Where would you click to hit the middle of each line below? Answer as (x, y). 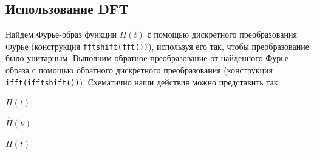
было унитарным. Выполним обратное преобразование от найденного (134, 58)
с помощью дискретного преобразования (222, 34)
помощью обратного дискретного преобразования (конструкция (155, 70)
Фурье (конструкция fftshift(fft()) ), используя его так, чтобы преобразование (157, 46)
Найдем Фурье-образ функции (61, 34)
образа (18, 70)
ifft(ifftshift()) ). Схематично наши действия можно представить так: (143, 82)
